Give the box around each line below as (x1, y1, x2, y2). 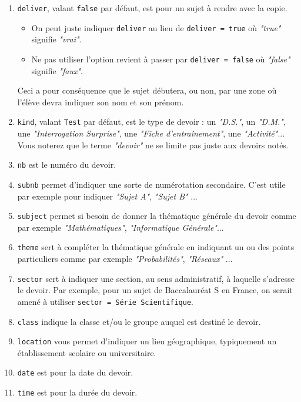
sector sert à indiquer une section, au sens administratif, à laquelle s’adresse (17, 272, 295, 284)
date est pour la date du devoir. (17, 366, 133, 378)
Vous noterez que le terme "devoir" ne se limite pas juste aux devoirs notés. (17, 138, 289, 151)
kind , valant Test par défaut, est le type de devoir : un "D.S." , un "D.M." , (17, 115, 286, 128)
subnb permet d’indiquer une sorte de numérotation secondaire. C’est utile (17, 178, 286, 190)
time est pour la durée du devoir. (17, 386, 138, 398)
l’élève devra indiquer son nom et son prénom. (17, 95, 184, 108)
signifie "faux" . (31, 64, 83, 77)
